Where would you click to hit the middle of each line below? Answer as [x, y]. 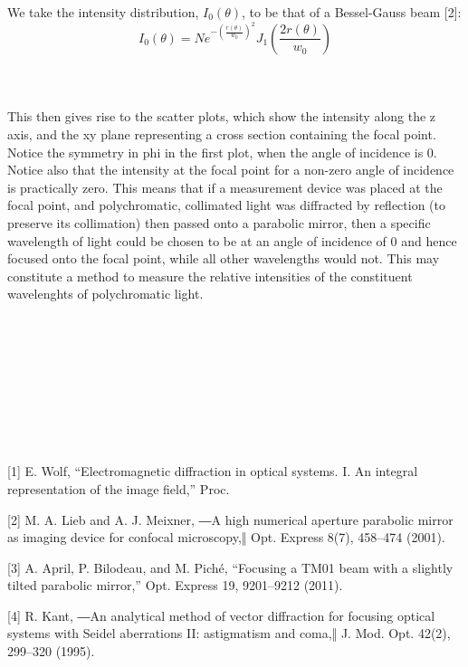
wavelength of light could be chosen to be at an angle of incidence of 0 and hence [232, 240]
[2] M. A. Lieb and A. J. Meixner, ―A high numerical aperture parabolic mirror [230, 519]
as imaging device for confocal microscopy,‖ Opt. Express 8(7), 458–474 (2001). [226, 537]
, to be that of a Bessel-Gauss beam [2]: [351, 12]
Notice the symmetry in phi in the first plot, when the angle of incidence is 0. [222, 152]
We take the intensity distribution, [103, 12]
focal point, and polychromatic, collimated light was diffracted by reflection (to [226, 205]
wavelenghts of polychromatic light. [105, 294]
